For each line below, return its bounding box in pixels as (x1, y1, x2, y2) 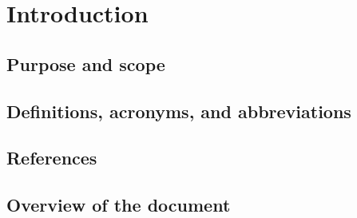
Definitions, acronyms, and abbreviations (6, 98, 351, 123)
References (6, 145, 97, 170)
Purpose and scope (6, 51, 165, 76)
